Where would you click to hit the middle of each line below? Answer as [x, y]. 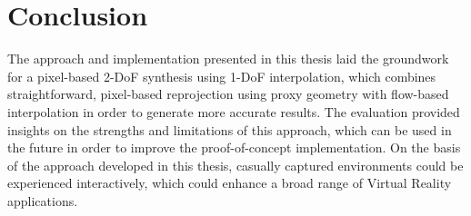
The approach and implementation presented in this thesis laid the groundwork [228, 59]
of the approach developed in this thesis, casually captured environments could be [235, 165]
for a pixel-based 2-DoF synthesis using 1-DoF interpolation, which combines [222, 76]
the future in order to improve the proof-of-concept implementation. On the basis [234, 147]
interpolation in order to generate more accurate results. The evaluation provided [234, 111]
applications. [43, 200]
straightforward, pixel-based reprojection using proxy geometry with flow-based [228, 94]
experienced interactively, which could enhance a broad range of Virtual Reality [230, 183]
